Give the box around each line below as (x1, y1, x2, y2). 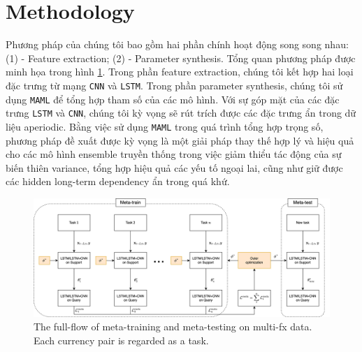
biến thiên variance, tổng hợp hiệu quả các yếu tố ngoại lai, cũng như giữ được (6, 160, 343, 175)
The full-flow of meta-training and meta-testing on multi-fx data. (34, 319, 312, 334)
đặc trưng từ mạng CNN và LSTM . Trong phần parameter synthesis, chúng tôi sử (6, 78, 343, 92)
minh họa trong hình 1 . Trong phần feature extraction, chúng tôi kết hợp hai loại (6, 64, 354, 79)
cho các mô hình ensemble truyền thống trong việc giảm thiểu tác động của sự (6, 147, 342, 161)
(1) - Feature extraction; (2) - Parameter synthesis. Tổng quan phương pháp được (6, 50, 356, 65)
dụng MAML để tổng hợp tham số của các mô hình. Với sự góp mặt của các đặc (6, 91, 340, 106)
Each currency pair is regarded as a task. (34, 332, 209, 347)
